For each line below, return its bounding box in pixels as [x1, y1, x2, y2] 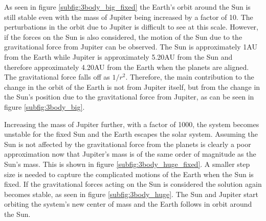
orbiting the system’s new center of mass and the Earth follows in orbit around [4, 199, 252, 209]
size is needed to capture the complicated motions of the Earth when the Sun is [4, 168, 254, 179]
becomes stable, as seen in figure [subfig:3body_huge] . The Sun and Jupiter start [4, 188, 259, 199]
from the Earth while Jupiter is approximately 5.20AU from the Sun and [4, 51, 233, 62]
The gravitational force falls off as [4, 71, 110, 82]
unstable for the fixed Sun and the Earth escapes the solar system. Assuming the [4, 129, 258, 139]
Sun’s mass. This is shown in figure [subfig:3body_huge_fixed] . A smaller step [4, 158, 250, 169]
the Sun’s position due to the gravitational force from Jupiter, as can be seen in [4, 91, 254, 102]
